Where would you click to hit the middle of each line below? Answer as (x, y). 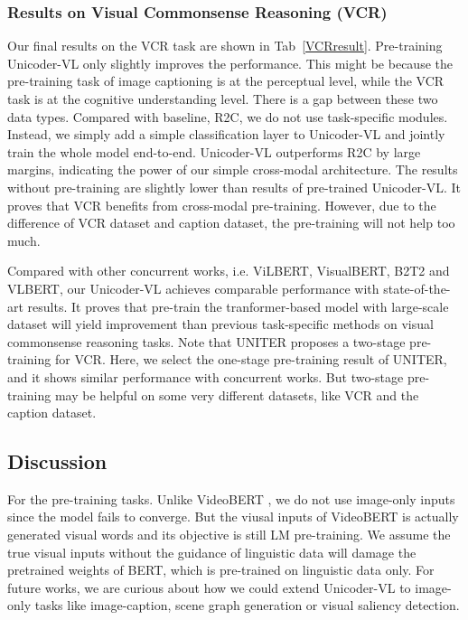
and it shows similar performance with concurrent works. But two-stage (206, 376)
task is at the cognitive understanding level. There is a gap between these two (223, 99)
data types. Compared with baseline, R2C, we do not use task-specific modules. (228, 116)
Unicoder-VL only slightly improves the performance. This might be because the (230, 63)
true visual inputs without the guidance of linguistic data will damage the (212, 552)
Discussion (57, 461)
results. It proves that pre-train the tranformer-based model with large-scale (238, 306)
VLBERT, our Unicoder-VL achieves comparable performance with (193, 288)
